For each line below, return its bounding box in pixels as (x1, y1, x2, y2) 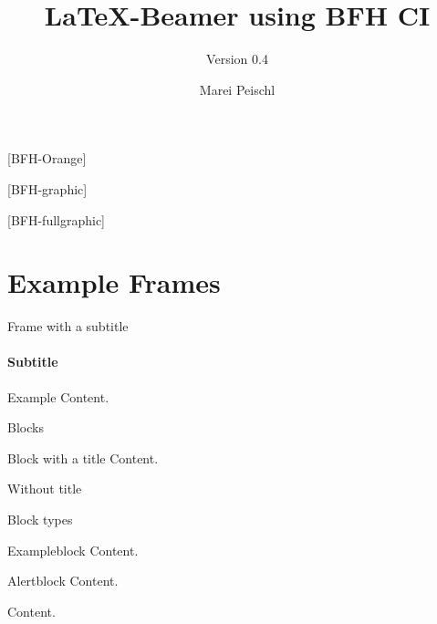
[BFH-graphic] (7, 179, 88, 198)
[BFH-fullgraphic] (7, 210, 106, 229)
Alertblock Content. (7, 571, 119, 590)
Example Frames (7, 264, 221, 301)
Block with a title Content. (7, 448, 159, 467)
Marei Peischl (199, 79, 276, 99)
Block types (7, 509, 73, 528)
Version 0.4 (206, 49, 268, 68)
